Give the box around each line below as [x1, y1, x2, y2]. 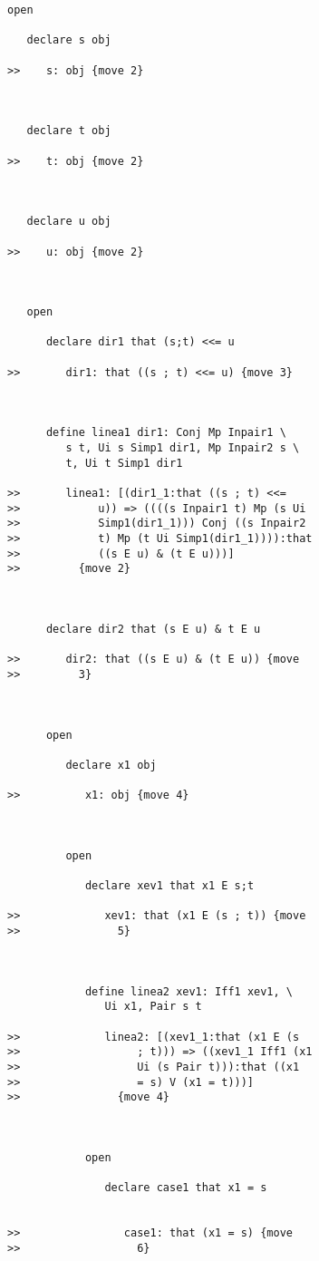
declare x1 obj [65, 758, 157, 771]
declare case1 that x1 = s [104, 1181, 267, 1195]
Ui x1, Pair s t [104, 1000, 202, 1014]
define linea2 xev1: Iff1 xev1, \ [84, 985, 293, 998]
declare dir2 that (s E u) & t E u [45, 622, 261, 635]
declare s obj [26, 34, 111, 47]
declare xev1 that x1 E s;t [84, 879, 255, 893]
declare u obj [26, 215, 111, 228]
